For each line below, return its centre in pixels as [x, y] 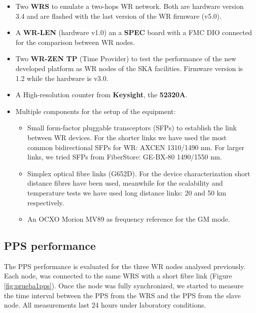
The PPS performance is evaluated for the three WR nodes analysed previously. [125, 266]
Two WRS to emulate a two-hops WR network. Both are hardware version [129, 6]
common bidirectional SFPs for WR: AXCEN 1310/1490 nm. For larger [136, 147]
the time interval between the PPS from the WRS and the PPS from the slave [122, 295]
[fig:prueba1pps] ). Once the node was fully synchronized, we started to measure [124, 286]
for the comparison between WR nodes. [75, 42]
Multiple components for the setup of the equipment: [95, 111]
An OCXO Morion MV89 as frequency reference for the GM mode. [129, 219]
